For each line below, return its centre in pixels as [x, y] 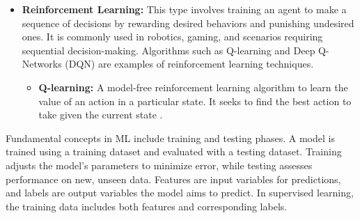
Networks [42, 64]
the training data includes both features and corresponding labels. [147, 206]
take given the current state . [101, 115]
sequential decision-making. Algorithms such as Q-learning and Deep [169, 50]
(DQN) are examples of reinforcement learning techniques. [189, 64]
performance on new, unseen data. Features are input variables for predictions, [173, 179]
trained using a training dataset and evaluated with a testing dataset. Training [174, 151]
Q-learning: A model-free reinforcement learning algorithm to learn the [193, 87]
